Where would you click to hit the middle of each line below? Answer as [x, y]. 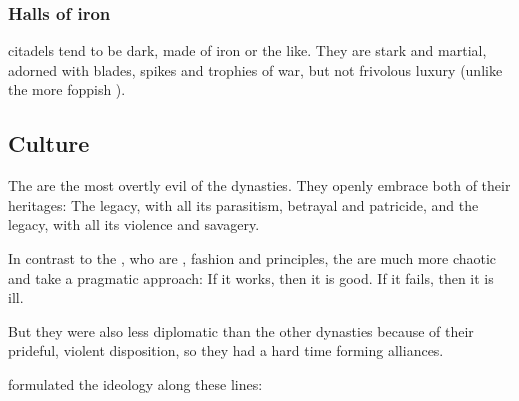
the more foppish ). [67, 89]
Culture [49, 143]
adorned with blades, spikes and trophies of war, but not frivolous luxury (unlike [255, 69]
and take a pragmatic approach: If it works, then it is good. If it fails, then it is [251, 277]
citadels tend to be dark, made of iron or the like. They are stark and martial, [247, 50]
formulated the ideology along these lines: [135, 383]
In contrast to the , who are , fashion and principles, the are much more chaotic [252, 257]
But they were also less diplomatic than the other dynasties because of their [241, 330]
